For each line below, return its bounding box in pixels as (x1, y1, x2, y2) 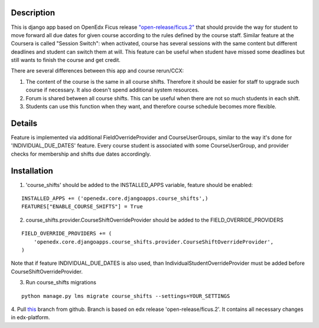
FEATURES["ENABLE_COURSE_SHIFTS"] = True (21, 204, 143, 210)
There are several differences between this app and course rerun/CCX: (11, 67, 184, 74)
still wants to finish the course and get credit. (11, 57, 121, 64)
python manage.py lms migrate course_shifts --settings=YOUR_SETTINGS (21, 293, 230, 299)
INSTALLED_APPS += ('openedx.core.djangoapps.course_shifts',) (21, 195, 209, 202)
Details (11, 118, 38, 128)
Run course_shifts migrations (25, 279, 97, 286)
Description (11, 8, 56, 18)
